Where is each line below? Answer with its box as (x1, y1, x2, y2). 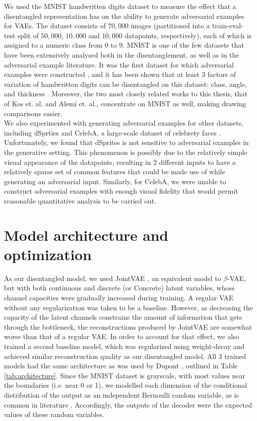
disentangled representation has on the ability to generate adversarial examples (4, 10, 244, 21)
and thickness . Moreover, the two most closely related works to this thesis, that (4, 88, 248, 99)
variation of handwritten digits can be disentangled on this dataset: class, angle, (4, 78, 247, 89)
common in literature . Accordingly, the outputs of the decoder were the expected (4, 399, 252, 410)
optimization (4, 244, 92, 264)
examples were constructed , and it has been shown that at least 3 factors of (4, 69, 236, 79)
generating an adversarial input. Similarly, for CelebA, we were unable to (4, 176, 226, 186)
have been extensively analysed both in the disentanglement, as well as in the (4, 49, 239, 60)
